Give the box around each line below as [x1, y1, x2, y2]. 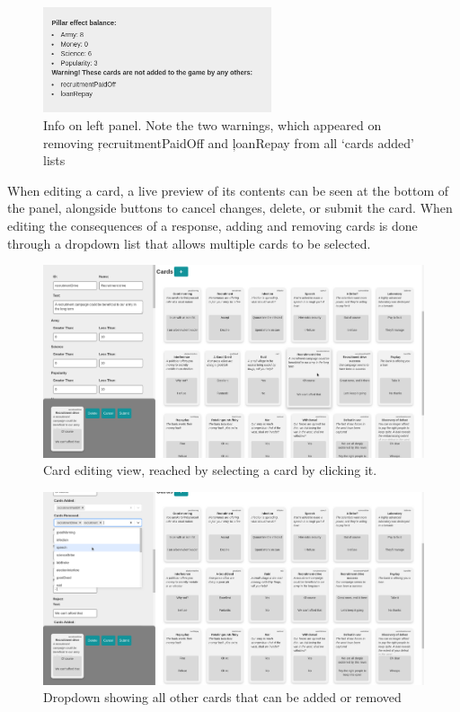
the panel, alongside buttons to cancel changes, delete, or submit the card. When [7, 198, 453, 217]
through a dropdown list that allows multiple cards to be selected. [7, 233, 371, 252]
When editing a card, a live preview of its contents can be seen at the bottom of [7, 180, 449, 199]
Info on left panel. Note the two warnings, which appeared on [43, 116, 382, 134]
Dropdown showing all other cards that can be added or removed [43, 688, 402, 707]
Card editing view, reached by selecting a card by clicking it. [43, 461, 377, 479]
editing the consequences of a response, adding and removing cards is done [7, 215, 418, 234]
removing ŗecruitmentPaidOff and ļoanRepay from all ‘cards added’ [43, 133, 414, 152]
